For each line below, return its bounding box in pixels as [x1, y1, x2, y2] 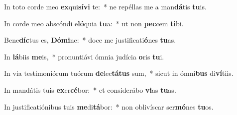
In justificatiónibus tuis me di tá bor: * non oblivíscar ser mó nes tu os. [4, 101, 214, 112]
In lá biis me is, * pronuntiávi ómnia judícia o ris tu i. [4, 51, 164, 61]
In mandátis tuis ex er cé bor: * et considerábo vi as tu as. [4, 84, 176, 95]
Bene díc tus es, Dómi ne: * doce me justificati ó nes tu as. [4, 35, 176, 45]
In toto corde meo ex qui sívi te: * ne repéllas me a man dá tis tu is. [4, 1, 207, 11]
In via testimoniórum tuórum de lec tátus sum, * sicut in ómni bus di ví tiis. [4, 68, 234, 78]
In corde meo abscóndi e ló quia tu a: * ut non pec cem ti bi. [4, 18, 184, 28]
